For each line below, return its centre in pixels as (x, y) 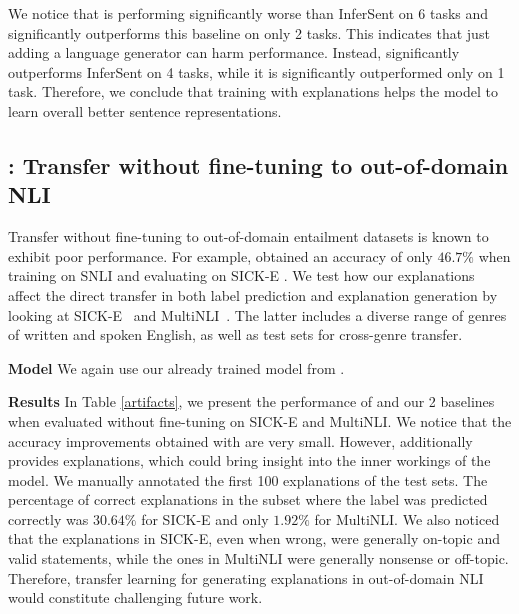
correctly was (48, 518)
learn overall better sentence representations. (145, 110)
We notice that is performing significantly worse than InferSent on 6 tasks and (248, 13)
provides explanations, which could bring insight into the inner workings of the (249, 460)
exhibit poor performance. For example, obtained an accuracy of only (220, 255)
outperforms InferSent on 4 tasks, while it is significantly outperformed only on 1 (256, 71)
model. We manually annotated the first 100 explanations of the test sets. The (248, 479)
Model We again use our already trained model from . (176, 367)
